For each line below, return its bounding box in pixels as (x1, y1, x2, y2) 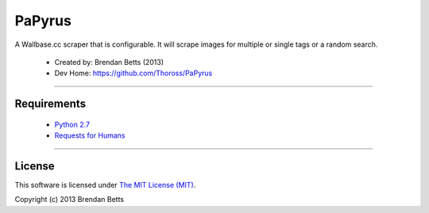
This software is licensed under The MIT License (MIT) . (14, 181, 196, 190)
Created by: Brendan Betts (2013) (54, 57, 164, 67)
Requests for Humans (54, 131, 126, 140)
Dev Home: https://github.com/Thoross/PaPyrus (54, 68, 213, 78)
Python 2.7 (54, 120, 91, 129)
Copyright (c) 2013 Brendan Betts (14, 195, 125, 204)
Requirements (14, 97, 87, 111)
